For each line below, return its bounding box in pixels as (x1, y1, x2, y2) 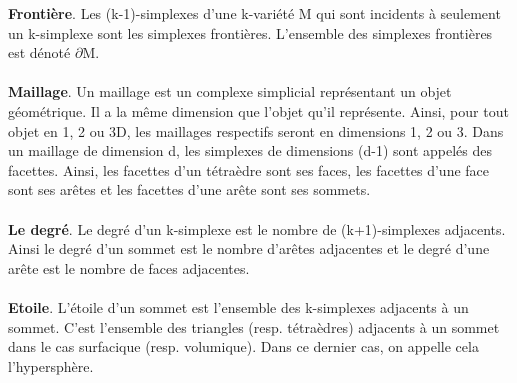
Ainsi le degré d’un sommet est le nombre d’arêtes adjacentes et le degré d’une (8, 238, 490, 259)
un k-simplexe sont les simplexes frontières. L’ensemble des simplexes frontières (8, 22, 493, 43)
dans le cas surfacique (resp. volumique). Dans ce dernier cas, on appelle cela (8, 336, 479, 357)
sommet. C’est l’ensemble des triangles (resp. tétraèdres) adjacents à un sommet (8, 316, 500, 337)
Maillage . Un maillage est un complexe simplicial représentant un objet (8, 81, 452, 102)
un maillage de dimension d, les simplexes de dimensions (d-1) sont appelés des (8, 140, 493, 161)
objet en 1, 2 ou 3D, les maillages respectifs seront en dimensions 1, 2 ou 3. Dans (8, 120, 504, 141)
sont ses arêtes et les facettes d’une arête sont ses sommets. (8, 179, 371, 200)
